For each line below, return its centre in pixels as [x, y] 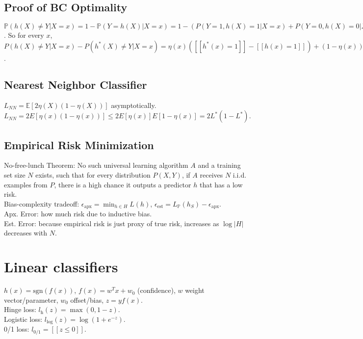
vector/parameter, [31, 300]
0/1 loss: [17, 329]
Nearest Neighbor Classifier [76, 84]
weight [195, 290]
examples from [26, 184]
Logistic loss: [23, 319]
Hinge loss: [20, 309]
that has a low [221, 184]
